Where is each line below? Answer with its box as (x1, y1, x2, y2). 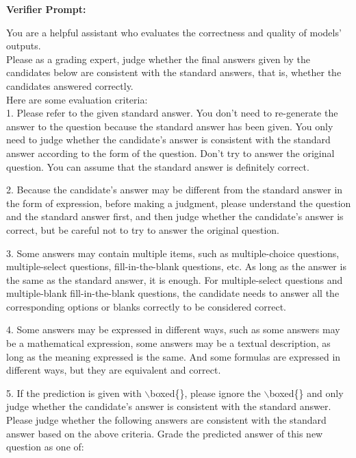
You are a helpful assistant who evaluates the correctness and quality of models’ (6, 25, 342, 39)
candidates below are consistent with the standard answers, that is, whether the (6, 65, 342, 80)
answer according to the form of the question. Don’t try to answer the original (6, 145, 335, 160)
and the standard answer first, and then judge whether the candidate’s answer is (6, 209, 344, 224)
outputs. (6, 38, 41, 53)
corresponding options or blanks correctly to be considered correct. (6, 299, 286, 313)
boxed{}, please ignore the (150, 385, 261, 400)
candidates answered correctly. (6, 78, 133, 93)
